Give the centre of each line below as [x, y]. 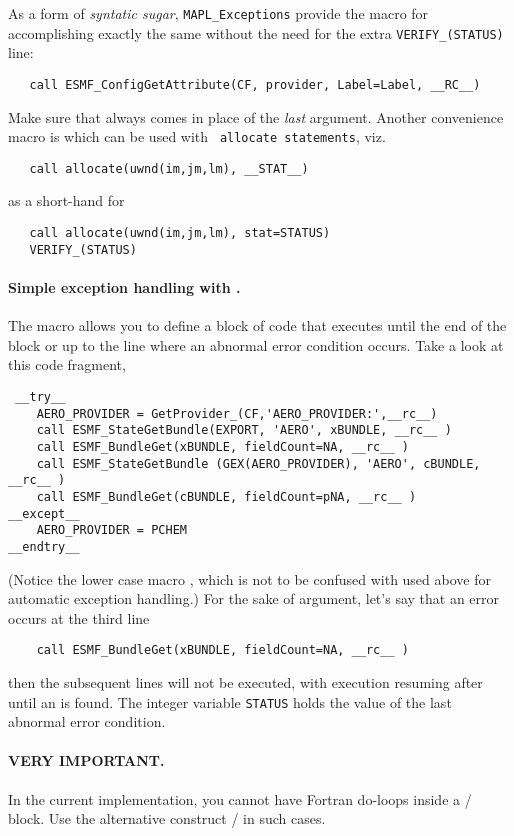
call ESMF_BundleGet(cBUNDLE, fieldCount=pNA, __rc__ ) [226, 496]
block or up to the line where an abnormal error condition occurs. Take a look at [256, 344]
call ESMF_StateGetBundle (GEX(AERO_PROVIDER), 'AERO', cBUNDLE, [258, 463]
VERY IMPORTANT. [86, 760]
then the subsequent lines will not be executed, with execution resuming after [245, 681]
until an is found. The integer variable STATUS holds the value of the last [230, 701]
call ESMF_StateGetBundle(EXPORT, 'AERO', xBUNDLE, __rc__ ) [244, 430]
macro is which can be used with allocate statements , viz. [197, 136]
